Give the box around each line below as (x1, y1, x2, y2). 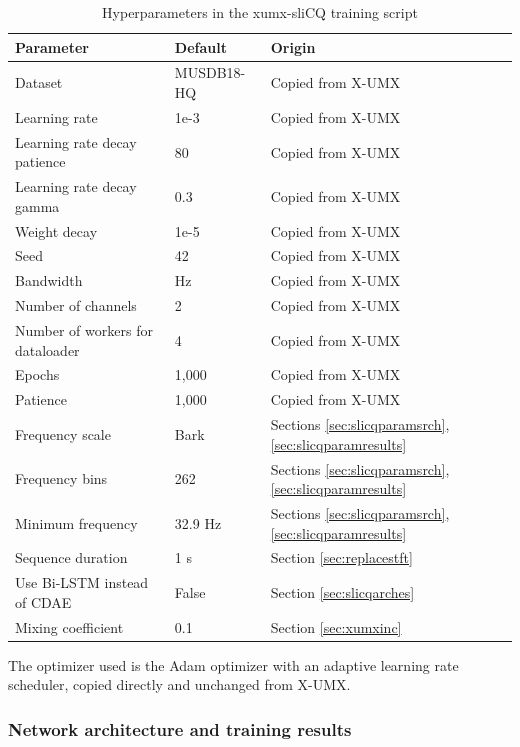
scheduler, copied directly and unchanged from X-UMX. (8, 674, 351, 695)
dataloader (15, 339, 80, 360)
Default (174, 36, 227, 57)
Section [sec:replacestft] (270, 547, 413, 568)
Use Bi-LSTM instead (15, 572, 149, 593)
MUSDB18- (174, 62, 246, 83)
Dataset (15, 72, 63, 93)
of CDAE (15, 591, 72, 612)
